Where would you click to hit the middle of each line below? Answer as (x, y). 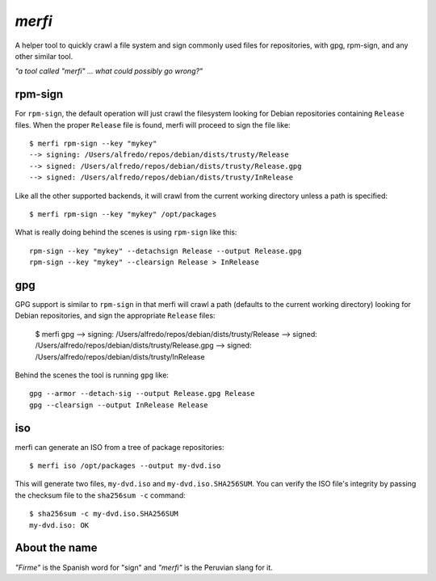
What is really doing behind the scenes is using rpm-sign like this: (126, 232)
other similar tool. (44, 56)
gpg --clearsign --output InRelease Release (119, 405)
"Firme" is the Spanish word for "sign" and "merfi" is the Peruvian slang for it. (144, 567)
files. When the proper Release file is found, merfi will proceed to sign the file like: (153, 124)
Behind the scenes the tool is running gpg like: (92, 375)
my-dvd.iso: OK (59, 525)
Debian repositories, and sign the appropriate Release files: (115, 316)
